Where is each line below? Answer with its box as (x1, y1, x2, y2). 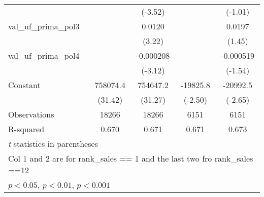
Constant (8, 79, 41, 91)
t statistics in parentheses (8, 138, 98, 149)
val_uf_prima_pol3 (8, 20, 80, 32)
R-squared (8, 123, 45, 135)
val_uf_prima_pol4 (8, 50, 80, 61)
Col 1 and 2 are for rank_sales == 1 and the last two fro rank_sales (8, 152, 253, 164)
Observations (8, 108, 54, 120)
